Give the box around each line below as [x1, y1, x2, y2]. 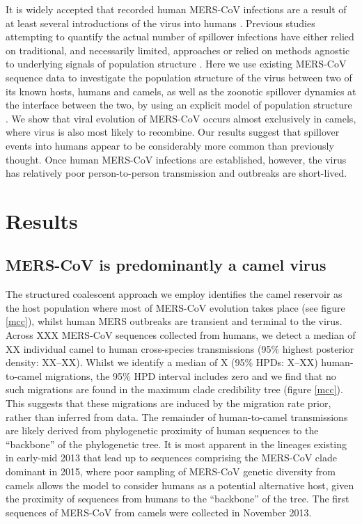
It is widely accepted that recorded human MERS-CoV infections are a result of [6, 2, 347, 16]
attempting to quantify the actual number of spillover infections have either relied [6, 29, 354, 44]
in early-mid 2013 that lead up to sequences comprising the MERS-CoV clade [6, 450, 337, 465]
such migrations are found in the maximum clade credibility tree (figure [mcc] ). [6, 382, 343, 397]
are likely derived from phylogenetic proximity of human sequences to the [6, 423, 319, 438]
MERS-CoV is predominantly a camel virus [6, 254, 326, 276]
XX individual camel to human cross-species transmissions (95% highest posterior [6, 341, 354, 356]
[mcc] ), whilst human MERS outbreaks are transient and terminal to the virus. [6, 314, 343, 328]
